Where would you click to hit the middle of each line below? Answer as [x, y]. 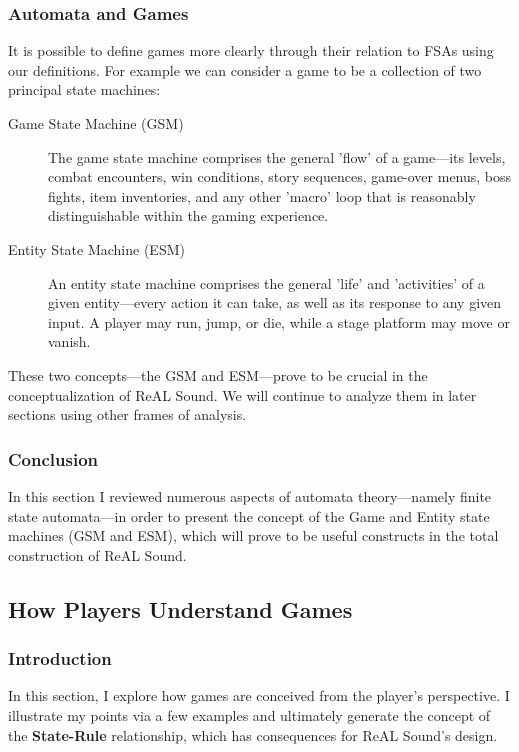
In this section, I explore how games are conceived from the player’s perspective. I [259, 695]
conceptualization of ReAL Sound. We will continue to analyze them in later [242, 394]
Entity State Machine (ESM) [96, 248]
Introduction [60, 658]
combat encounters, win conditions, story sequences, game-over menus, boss [280, 176]
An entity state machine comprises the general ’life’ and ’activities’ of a [266, 282]
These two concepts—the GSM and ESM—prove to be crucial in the [218, 374]
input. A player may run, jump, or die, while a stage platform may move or [279, 321]
